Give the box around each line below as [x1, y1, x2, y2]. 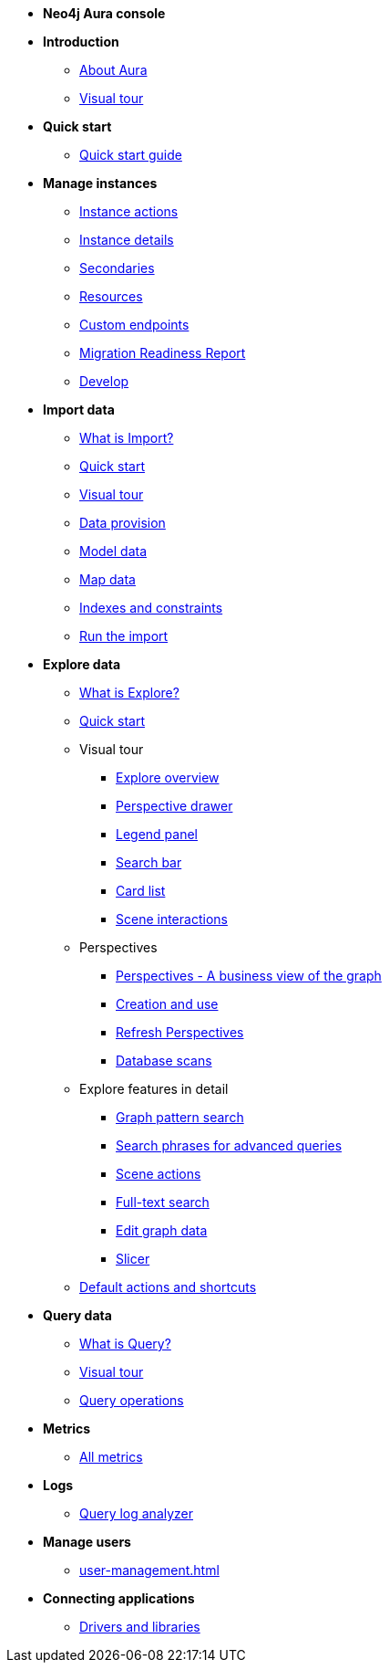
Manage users [43, 1534, 131, 1549]
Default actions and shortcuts [79, 1279, 257, 1295]
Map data [79, 572, 136, 587]
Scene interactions [116, 911, 228, 927]
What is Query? [79, 1336, 171, 1351]
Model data [79, 543, 148, 559]
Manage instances [43, 175, 158, 191]
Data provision [79, 515, 166, 530]
